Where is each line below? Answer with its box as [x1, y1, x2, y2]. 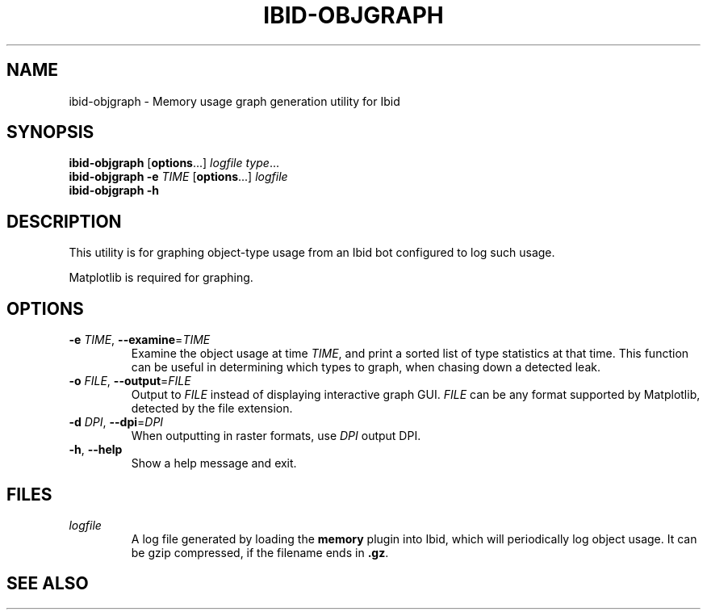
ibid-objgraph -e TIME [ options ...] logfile [69, 170, 288, 184]
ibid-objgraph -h [69, 183, 159, 198]
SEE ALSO [6, 573, 89, 594]
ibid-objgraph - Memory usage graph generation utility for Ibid [69, 94, 400, 108]
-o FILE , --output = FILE [69, 374, 191, 388]
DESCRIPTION [6, 211, 122, 232]
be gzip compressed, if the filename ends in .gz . [131, 545, 389, 559]
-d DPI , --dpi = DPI [69, 415, 164, 430]
